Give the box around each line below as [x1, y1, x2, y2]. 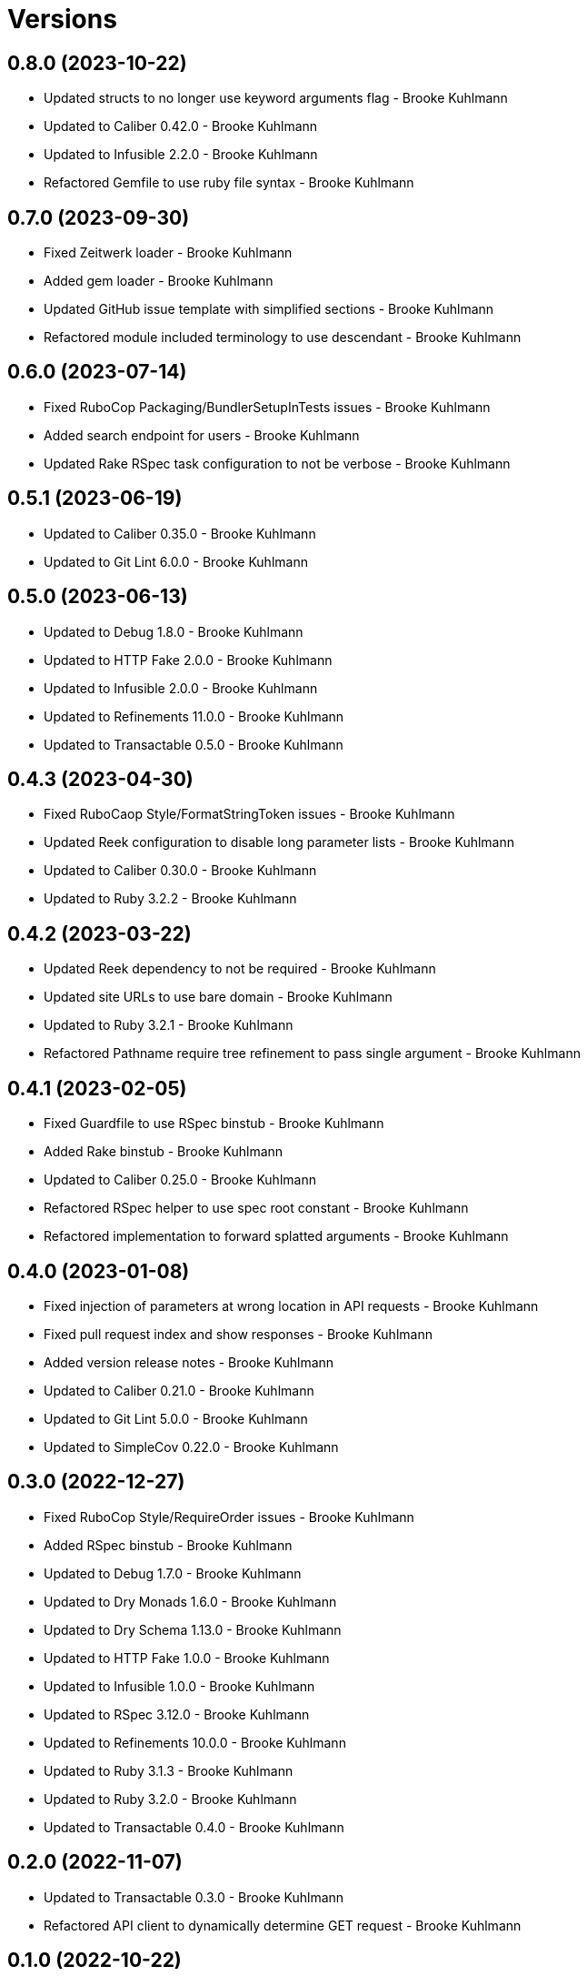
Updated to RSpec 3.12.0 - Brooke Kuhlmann [44, 1706, 310, 1722]
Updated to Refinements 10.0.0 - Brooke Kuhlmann [44, 1734, 346, 1750]
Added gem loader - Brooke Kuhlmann [44, 273, 274, 289]
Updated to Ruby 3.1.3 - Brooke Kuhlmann [44, 1762, 293, 1779]
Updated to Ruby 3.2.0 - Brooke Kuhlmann [44, 1790, 297, 1807]
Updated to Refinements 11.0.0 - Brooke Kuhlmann [44, 708, 344, 724]
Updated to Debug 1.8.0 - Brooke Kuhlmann [44, 623, 303, 640]
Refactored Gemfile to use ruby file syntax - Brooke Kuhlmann [44, 175, 414, 191]
